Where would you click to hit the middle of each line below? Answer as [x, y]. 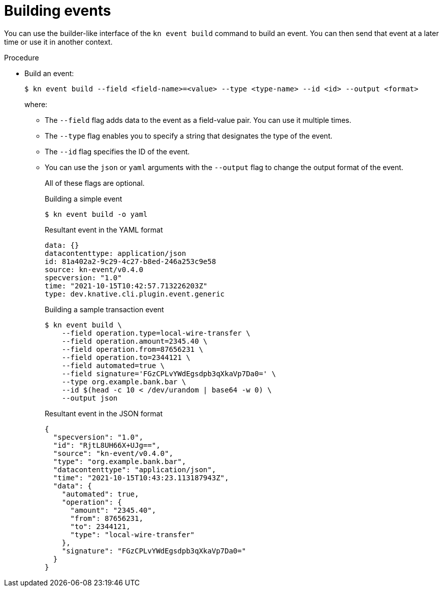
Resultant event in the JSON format [104, 413]
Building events [58, 11]
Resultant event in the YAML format [104, 229]
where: [36, 104]
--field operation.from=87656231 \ [132, 349]
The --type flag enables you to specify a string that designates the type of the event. [189, 136]
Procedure [22, 57]
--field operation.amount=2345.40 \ [135, 341]
